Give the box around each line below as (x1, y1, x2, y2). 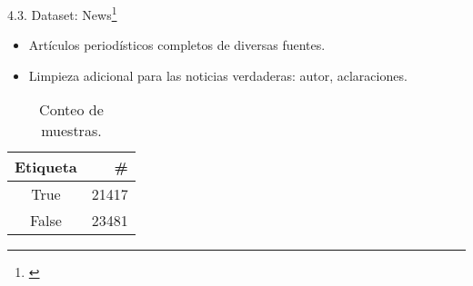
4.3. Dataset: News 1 (7, 3, 117, 24)
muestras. (41, 120, 102, 142)
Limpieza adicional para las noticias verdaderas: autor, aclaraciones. (28, 65, 408, 84)
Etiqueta (15, 156, 77, 178)
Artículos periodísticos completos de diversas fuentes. (28, 35, 326, 54)
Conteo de (39, 99, 104, 121)
